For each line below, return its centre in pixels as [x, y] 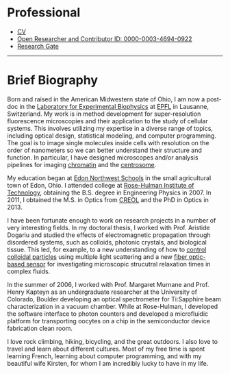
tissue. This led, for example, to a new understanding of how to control [107, 249]
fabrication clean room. [40, 328]
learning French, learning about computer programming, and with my [104, 356]
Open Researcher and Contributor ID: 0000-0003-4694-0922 [105, 38]
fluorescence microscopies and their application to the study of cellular [107, 121]
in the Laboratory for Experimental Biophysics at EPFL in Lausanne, [114, 106]
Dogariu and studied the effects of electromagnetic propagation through [109, 235]
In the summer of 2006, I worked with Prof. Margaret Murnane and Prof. [108, 284]
